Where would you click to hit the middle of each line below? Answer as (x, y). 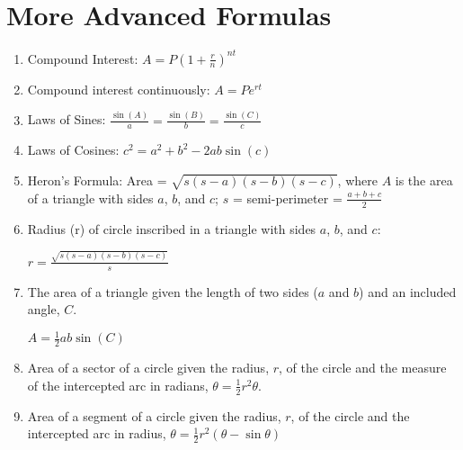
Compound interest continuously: (119, 89)
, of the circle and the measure (363, 368)
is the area (424, 180)
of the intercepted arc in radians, (118, 385)
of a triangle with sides (90, 198)
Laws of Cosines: (73, 150)
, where (357, 180)
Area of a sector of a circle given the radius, (148, 368)
